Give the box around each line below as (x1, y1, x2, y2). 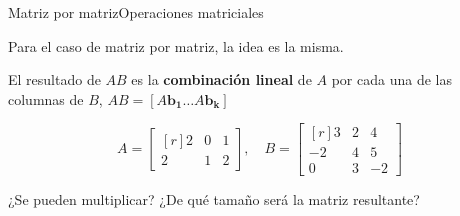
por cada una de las (331, 69, 452, 90)
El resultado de (8, 69, 101, 90)
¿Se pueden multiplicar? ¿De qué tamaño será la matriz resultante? (8, 189, 420, 210)
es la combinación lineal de (131, 69, 312, 90)
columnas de (8, 88, 84, 109)
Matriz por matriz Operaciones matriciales (8, 2, 264, 22)
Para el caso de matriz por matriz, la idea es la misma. (8, 35, 344, 56)
